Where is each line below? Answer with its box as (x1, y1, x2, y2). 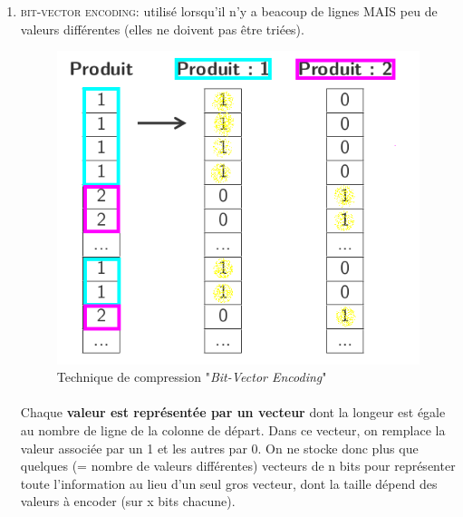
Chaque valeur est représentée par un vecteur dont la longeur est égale (20, 403, 446, 422)
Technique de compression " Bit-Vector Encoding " (56, 367, 327, 386)
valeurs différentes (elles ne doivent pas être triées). (20, 19, 304, 38)
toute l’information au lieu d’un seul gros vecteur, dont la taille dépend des (20, 473, 438, 493)
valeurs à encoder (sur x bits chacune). (20, 492, 236, 511)
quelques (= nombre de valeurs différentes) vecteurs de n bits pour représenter (20, 456, 456, 475)
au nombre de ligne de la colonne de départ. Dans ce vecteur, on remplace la (20, 421, 446, 440)
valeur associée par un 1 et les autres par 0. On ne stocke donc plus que (20, 438, 419, 457)
